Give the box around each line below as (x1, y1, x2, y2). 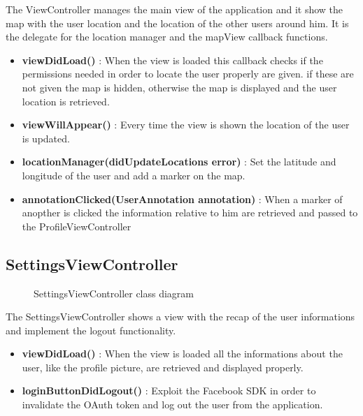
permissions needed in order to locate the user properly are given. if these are (22, 66, 354, 81)
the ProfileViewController (22, 218, 131, 233)
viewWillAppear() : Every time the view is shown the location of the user (22, 117, 350, 132)
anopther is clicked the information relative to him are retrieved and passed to (22, 205, 358, 220)
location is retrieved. (22, 94, 110, 108)
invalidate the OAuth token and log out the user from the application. (22, 397, 323, 412)
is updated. (22, 131, 70, 145)
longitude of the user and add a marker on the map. (22, 168, 245, 182)
